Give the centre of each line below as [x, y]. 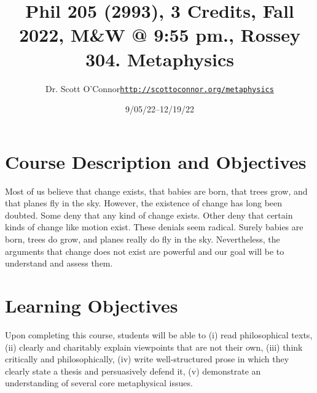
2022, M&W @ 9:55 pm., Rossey [160, 35]
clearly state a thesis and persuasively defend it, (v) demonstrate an [133, 371]
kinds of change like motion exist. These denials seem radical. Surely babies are [154, 227]
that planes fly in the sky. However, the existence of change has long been [144, 203]
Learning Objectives [92, 305]
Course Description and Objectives [156, 161]
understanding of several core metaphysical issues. [99, 383]
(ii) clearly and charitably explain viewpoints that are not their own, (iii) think [154, 347]
